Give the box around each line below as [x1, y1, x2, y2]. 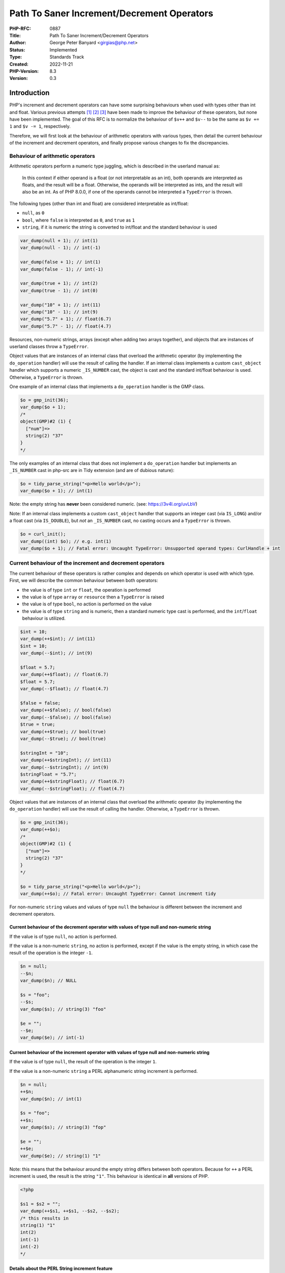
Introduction [9, 89, 50, 97]
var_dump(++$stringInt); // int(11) [20, 757, 112, 763]
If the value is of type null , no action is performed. [9, 933, 118, 939]
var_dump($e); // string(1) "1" [20, 1153, 101, 1158]
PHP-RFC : [9, 25, 32, 32]
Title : [9, 32, 21, 38]
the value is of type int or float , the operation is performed [22, 587, 151, 593]
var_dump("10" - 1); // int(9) [20, 309, 99, 315]
